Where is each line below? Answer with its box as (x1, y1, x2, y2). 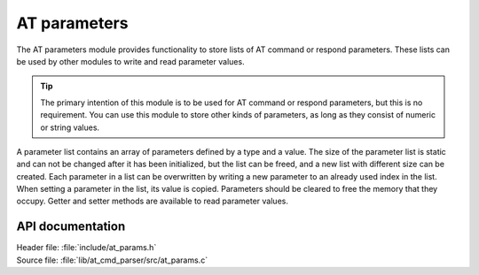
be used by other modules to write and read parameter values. (16, 56, 245, 66)
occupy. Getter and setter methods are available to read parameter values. (16, 195, 288, 207)
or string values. (40, 122, 100, 133)
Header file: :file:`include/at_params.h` (16, 242, 157, 253)
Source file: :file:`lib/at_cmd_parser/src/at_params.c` (16, 255, 208, 265)
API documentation (16, 219, 126, 234)
